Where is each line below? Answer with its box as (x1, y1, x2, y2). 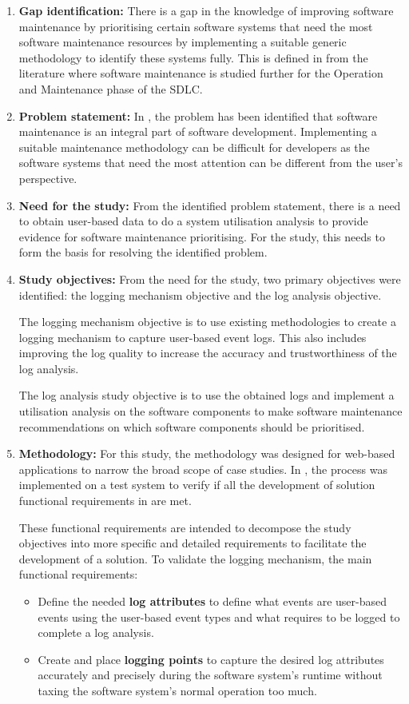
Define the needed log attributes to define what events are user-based (38, 593, 387, 609)
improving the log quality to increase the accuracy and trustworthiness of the (18, 344, 397, 361)
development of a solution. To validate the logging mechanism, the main (18, 550, 372, 567)
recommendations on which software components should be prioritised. (18, 418, 365, 435)
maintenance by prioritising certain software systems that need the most (18, 18, 373, 34)
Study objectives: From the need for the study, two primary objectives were (18, 270, 401, 287)
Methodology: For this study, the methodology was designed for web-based (18, 445, 395, 462)
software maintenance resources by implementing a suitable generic (18, 34, 347, 50)
